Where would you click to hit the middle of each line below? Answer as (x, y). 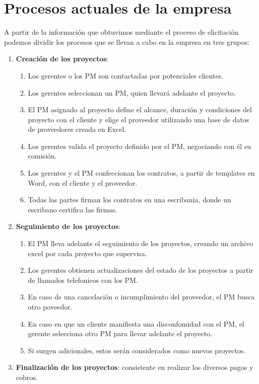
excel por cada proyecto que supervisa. (87, 253)
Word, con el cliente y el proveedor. (83, 182)
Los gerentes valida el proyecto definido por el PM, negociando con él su (140, 146)
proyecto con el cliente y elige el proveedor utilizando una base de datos (139, 119)
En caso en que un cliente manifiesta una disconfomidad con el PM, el (136, 323)
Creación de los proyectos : (62, 59)
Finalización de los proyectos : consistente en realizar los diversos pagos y (135, 367)
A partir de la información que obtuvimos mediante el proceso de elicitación (121, 32)
